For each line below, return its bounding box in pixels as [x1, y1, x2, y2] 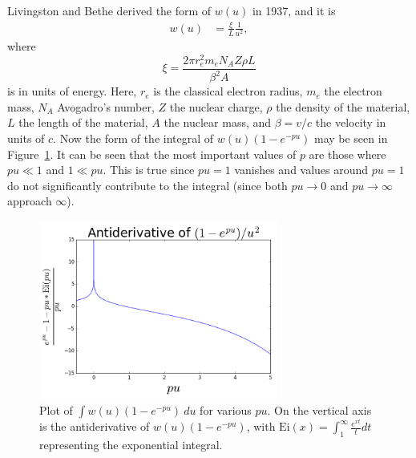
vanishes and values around [234, 161, 369, 178]
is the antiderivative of [39, 418, 150, 435]
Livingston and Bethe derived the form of [7, 2, 212, 18]
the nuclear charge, [169, 98, 263, 115]
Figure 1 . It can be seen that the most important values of [7, 145, 297, 162]
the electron [324, 83, 382, 99]
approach [7, 193, 52, 209]
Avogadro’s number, [57, 98, 155, 115]
